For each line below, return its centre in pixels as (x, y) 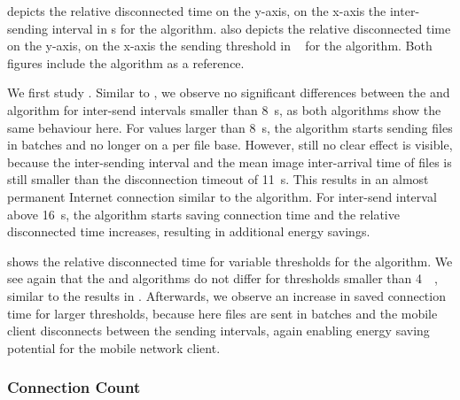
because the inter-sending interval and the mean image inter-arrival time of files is (230, 162)
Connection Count (74, 387)
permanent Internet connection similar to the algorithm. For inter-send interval (222, 196)
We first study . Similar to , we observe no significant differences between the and (229, 92)
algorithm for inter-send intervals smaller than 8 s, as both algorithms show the (224, 109)
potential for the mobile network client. (114, 347)
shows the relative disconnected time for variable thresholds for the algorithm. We (230, 261)
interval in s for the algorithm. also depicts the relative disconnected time (251, 28)
